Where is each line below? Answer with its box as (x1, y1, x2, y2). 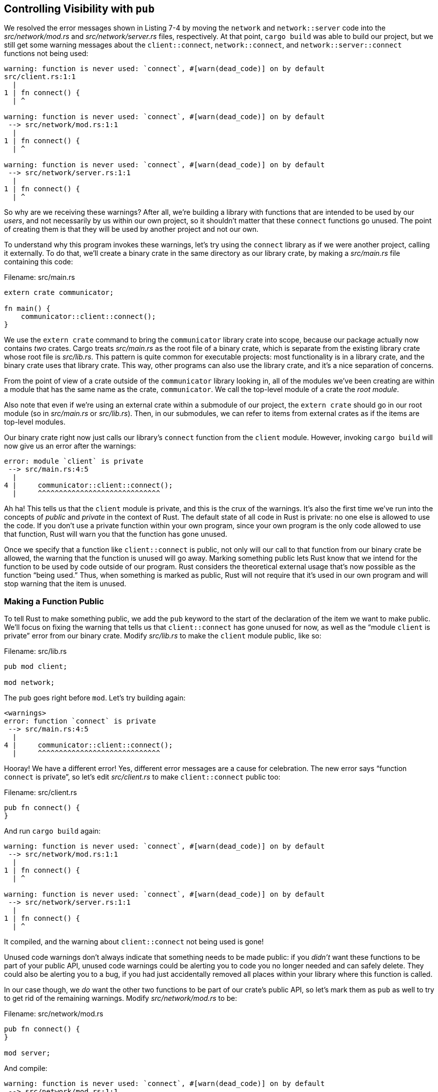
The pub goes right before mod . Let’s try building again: (4, 693, 186, 702)
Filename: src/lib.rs (4, 647, 67, 656)
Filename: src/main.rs (4, 273, 75, 282)
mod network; (4, 678, 55, 687)
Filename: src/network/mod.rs (4, 1009, 104, 1018)
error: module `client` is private (4, 457, 144, 466)
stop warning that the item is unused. (4, 579, 127, 588)
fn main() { (4, 304, 51, 313)
